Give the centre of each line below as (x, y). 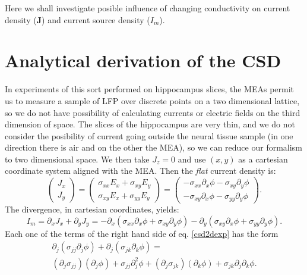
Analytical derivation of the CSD (143, 60)
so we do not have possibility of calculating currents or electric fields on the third (153, 112)
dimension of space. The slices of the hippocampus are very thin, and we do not (150, 124)
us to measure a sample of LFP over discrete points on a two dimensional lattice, (152, 100)
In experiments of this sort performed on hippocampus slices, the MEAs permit (150, 89)
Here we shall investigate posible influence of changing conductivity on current (148, 8)
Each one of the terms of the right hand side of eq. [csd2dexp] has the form (142, 233)
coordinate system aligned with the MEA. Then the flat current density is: (140, 171)
